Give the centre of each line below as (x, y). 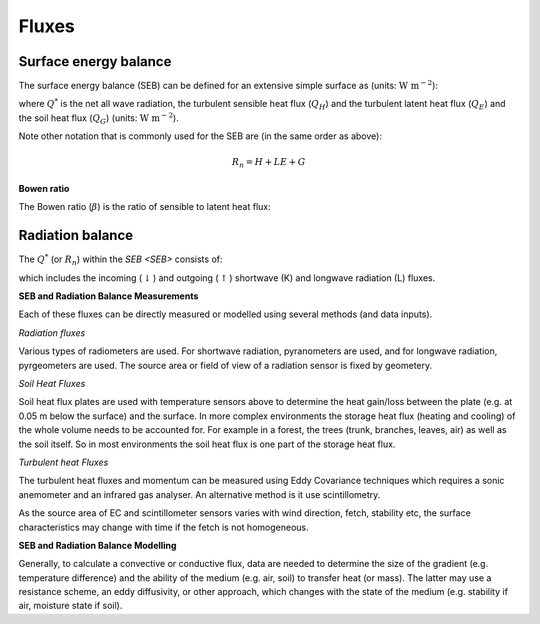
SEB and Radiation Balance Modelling (97, 545)
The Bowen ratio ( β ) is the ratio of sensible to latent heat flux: (144, 207)
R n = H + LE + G (268, 163)
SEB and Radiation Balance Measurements (108, 296)
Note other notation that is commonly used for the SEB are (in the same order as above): (200, 136)
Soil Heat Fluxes (52, 383)
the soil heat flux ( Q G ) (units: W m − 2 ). (98, 118)
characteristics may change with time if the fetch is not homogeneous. (163, 527)
